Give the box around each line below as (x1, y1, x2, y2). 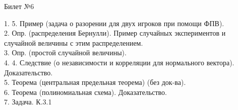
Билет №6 (4, 1, 34, 11)
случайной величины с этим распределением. (4, 37, 143, 48)
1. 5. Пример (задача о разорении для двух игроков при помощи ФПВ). (4, 18, 224, 28)
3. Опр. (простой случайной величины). (4, 47, 127, 58)
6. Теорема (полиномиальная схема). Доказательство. (4, 86, 167, 97)
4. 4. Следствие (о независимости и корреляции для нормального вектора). (4, 57, 234, 67)
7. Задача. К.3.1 (4, 96, 52, 107)
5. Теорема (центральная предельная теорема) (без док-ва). (4, 77, 186, 87)
